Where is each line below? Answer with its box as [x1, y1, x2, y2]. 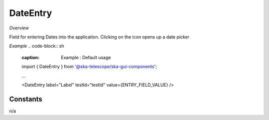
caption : [21, 54, 40, 60]
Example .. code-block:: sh [9, 43, 64, 49]
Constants [9, 95, 42, 103]
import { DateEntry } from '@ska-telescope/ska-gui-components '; [21, 64, 157, 70]
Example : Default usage [61, 54, 111, 60]
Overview [9, 25, 29, 31]
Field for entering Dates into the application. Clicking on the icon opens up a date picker [9, 34, 189, 40]
